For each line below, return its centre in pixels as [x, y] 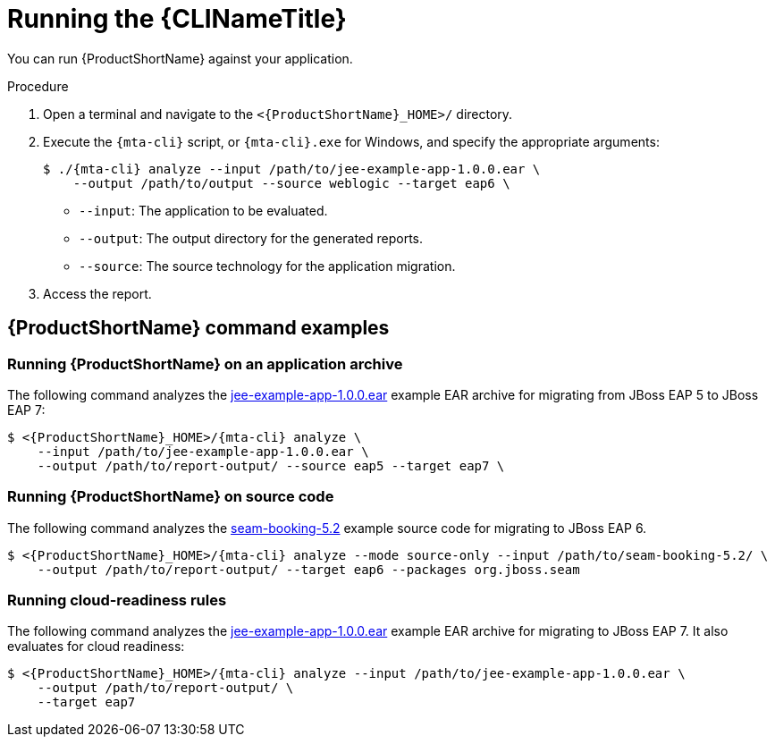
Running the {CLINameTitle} [177, 19]
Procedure [38, 86]
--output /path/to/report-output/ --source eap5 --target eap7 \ [271, 465]
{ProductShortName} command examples [198, 328]
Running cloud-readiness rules [117, 600]
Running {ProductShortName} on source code [171, 497]
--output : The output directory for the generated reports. [251, 238]
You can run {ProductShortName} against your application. [180, 58]
